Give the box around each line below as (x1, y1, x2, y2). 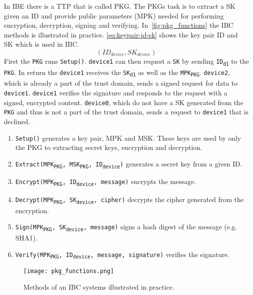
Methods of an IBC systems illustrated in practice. (23, 282, 175, 292)
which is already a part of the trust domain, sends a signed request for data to (4, 78, 238, 88)
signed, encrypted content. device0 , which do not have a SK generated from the (4, 97, 244, 107)
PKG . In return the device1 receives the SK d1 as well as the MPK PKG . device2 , (4, 67, 230, 78)
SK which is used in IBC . (4, 39, 79, 49)
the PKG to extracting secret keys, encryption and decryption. (15, 142, 202, 152)
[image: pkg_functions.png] (23, 268, 114, 275)
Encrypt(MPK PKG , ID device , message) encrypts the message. (15, 176, 196, 187)
